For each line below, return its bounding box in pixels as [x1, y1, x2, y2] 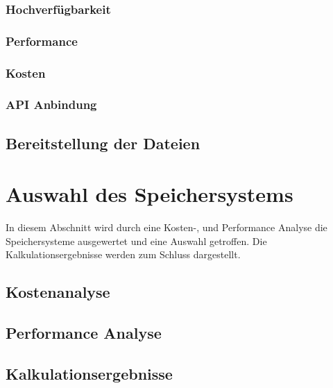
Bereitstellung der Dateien [6, 132, 200, 153]
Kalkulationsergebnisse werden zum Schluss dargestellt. [6, 247, 241, 262]
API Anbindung [6, 96, 97, 113]
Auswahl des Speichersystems [6, 180, 293, 208]
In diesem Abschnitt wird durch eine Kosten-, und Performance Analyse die [6, 220, 327, 235]
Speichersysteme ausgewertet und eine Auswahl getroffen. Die [6, 233, 267, 248]
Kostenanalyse [6, 281, 110, 303]
